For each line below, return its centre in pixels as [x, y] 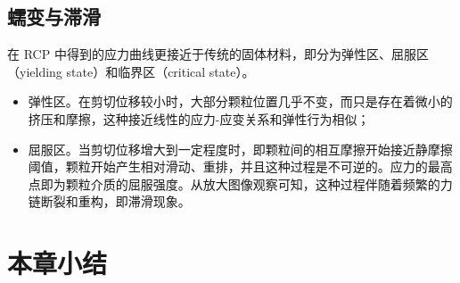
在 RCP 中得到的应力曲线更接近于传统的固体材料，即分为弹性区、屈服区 [218, 54]
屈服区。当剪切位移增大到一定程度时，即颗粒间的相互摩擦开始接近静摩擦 [240, 149]
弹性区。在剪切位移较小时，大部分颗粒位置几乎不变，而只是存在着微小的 [240, 101]
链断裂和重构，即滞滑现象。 [109, 201]
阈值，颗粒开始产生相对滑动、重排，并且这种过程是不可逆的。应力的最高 [240, 166]
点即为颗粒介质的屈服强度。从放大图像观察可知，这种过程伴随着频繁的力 [240, 183]
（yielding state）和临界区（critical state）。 [131, 71]
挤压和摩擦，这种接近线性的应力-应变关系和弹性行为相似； [199, 118]
